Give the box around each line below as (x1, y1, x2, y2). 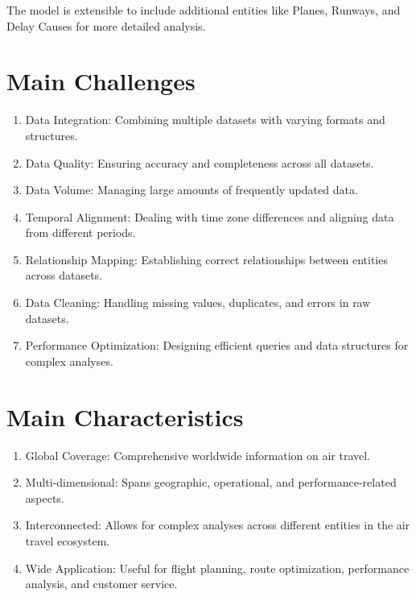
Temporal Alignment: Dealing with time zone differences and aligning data (25, 208, 394, 225)
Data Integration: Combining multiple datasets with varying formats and (25, 111, 385, 128)
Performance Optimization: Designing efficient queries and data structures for (25, 337, 409, 354)
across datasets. (25, 267, 103, 284)
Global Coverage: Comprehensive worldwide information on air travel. (25, 446, 370, 463)
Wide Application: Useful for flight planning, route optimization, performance (25, 559, 410, 576)
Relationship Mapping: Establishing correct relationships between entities (25, 251, 388, 267)
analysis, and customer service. (25, 575, 178, 592)
